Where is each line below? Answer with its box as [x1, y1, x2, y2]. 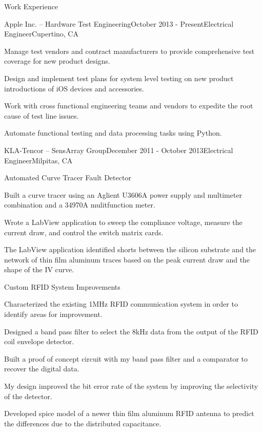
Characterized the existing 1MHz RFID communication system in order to [4, 298, 238, 309]
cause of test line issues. [4, 110, 79, 121]
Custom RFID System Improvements [4, 281, 120, 292]
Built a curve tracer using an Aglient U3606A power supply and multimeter [4, 189, 243, 200]
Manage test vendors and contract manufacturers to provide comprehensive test [4, 45, 255, 56]
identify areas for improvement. [4, 309, 103, 320]
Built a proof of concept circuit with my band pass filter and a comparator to [4, 353, 248, 364]
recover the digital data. [4, 363, 79, 374]
